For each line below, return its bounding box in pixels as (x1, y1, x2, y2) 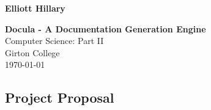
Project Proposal (5, 88, 114, 107)
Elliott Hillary (5, 2, 65, 14)
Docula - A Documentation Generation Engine (5, 22, 206, 35)
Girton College (5, 46, 60, 59)
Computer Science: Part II (5, 34, 104, 47)
